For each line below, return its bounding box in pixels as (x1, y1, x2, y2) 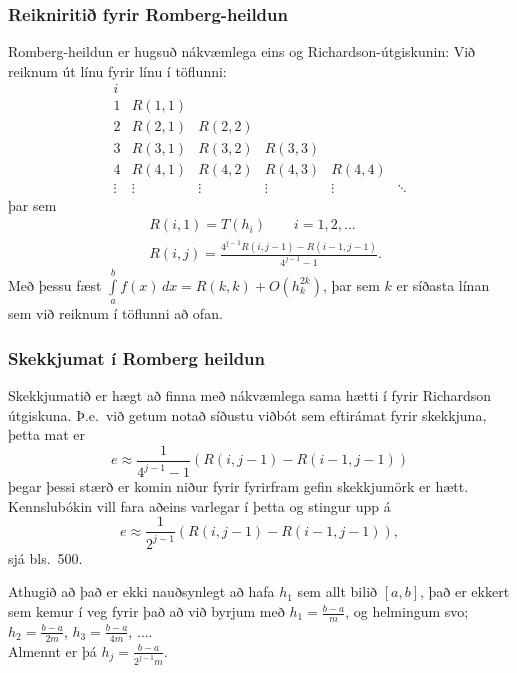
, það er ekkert (420, 581, 510, 602)
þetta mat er (8, 424, 86, 445)
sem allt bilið (297, 581, 378, 602)
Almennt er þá (8, 640, 97, 661)
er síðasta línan (396, 274, 490, 295)
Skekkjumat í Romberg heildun (8, 345, 265, 370)
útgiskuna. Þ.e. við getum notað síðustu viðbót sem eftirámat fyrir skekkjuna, (8, 404, 487, 425)
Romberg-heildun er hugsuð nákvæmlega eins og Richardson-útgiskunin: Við (8, 41, 476, 62)
